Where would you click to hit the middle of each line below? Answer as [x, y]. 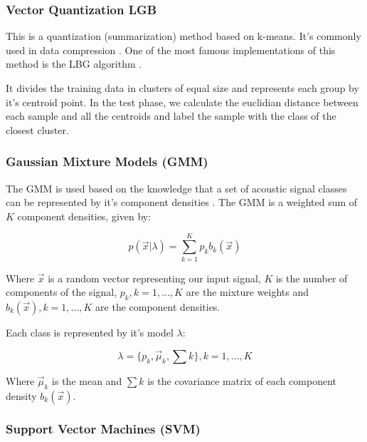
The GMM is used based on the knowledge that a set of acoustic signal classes [176, 188]
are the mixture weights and [248, 292]
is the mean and [87, 380]
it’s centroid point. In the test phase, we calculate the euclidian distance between [182, 102]
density [21, 395]
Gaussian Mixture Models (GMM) [107, 161]
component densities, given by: [84, 216]
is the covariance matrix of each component [242, 380]
